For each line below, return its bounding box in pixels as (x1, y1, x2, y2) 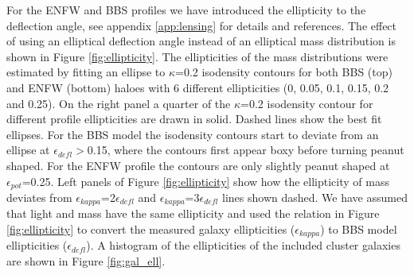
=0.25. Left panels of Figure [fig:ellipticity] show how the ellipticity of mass (21, 172, 389, 189)
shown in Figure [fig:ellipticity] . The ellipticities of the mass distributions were (6, 48, 389, 64)
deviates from (6, 188, 72, 205)
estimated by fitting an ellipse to (6, 64, 166, 80)
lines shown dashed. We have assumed (222, 188, 408, 205)
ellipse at (6, 141, 50, 158)
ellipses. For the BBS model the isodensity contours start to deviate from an (6, 126, 379, 142)
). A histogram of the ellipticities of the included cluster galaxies (86, 237, 400, 254)
